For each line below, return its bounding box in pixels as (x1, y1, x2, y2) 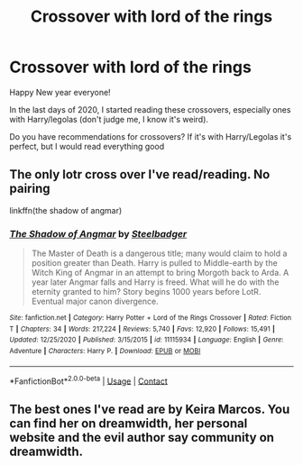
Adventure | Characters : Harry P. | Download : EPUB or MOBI (9, 347, 201, 356)
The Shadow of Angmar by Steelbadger (9, 227, 188, 240)
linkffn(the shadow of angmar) (9, 205, 123, 215)
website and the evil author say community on (9, 430, 275, 445)
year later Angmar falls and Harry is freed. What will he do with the (31, 277, 280, 287)
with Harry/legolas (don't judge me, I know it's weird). (9, 114, 209, 124)
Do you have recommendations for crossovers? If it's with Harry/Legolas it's (9, 131, 292, 141)
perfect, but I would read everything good (9, 141, 165, 151)
